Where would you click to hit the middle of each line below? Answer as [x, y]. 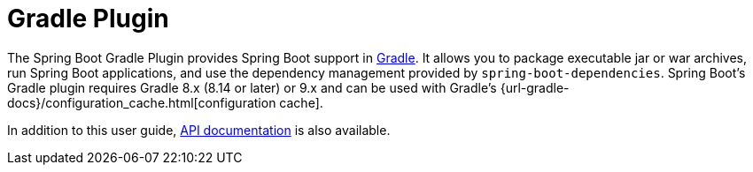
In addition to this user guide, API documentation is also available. [199, 130]
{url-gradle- [535, 87]
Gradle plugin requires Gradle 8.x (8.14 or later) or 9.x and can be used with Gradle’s [252, 87]
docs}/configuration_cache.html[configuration [142, 102]
